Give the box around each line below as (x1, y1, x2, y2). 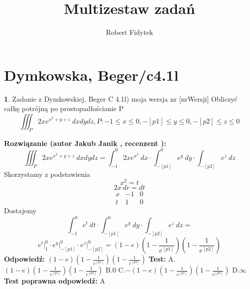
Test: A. (148, 254, 176, 264)
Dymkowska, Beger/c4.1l (4, 64, 179, 85)
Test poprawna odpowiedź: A (4, 276, 106, 286)
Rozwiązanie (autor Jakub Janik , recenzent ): (4, 138, 166, 148)
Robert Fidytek (106, 27, 153, 37)
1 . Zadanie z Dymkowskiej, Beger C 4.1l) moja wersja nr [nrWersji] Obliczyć (4, 93, 238, 104)
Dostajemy (4, 205, 37, 216)
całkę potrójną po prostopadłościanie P (4, 103, 124, 114)
